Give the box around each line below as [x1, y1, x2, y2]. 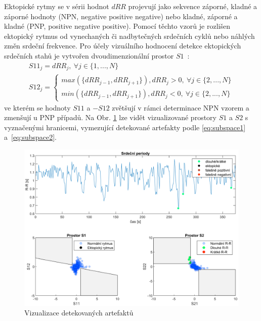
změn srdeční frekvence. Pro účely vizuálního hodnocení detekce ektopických [4, 40, 241, 51]
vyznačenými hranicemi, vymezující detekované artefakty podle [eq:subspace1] [4, 122, 246, 132]
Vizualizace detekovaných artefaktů [24, 307, 134, 318]
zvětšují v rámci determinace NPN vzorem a [112, 102, 249, 113]
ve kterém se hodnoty [4, 102, 71, 113]
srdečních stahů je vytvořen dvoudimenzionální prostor [4, 50, 174, 61]
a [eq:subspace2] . [4, 132, 57, 142]
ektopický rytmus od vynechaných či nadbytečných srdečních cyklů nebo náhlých [4, 30, 255, 41]
